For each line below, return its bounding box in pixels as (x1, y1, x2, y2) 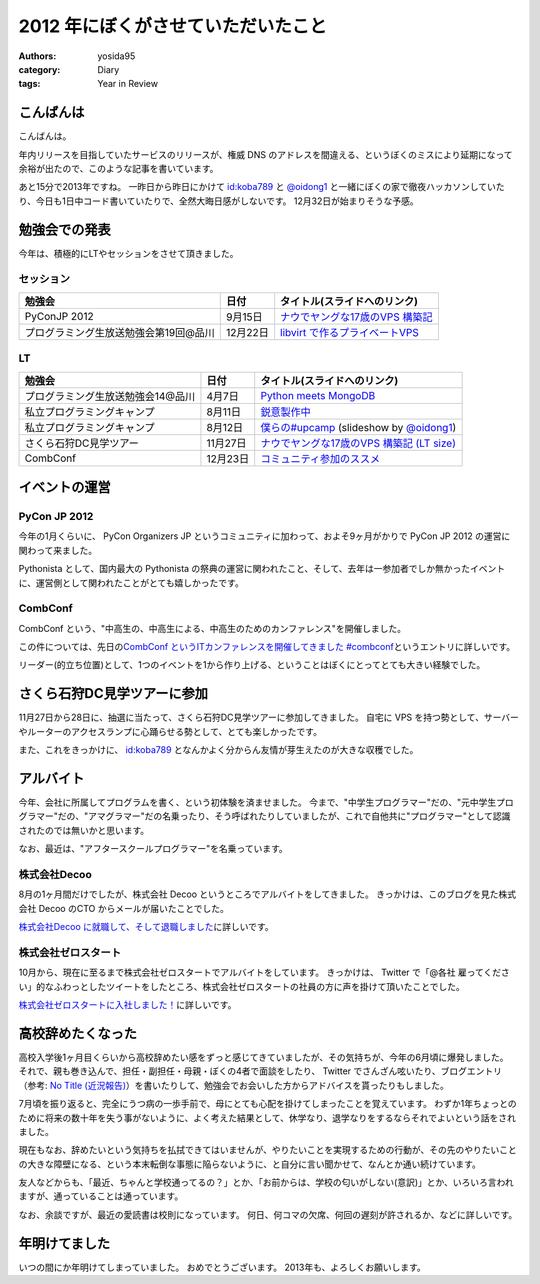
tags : (18, 78, 41, 90)
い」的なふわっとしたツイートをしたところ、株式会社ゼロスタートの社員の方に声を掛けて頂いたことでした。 (18, 980, 465, 992)
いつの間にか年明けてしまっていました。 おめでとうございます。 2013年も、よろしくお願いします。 (18, 1261, 427, 1273)
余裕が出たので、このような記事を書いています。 (18, 163, 219, 175)
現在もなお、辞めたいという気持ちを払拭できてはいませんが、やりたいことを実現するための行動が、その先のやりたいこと (18, 1144, 517, 1156)
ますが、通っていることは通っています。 (18, 1190, 184, 1202)
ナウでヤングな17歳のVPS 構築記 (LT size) (260, 436, 457, 450)
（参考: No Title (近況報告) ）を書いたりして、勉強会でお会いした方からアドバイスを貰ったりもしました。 (18, 1079, 450, 1091)
